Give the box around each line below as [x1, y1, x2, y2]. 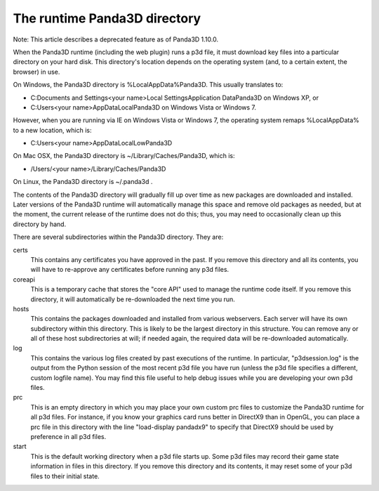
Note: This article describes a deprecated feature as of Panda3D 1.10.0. [13, 35, 219, 44]
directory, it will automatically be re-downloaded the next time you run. [30, 295, 235, 303]
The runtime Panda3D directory [13, 11, 201, 26]
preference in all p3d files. [30, 433, 107, 440]
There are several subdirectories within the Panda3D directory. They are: [13, 233, 224, 242]
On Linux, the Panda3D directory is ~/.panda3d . [13, 178, 153, 186]
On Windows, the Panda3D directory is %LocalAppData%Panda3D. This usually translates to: [13, 81, 284, 89]
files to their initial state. [30, 471, 100, 480]
